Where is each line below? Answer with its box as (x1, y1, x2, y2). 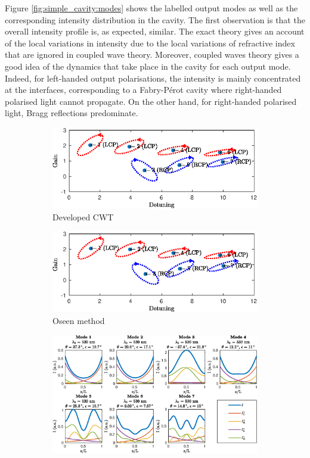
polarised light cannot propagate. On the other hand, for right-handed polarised (5, 95, 297, 107)
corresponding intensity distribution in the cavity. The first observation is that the (5, 13, 305, 26)
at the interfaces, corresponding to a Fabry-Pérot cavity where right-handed (5, 83, 282, 96)
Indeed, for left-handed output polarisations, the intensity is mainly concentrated (5, 71, 301, 84)
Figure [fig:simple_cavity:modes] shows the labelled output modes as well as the (5, 2, 298, 14)
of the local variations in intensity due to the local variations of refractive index (5, 36, 295, 49)
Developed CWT (52, 210, 114, 223)
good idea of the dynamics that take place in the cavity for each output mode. (5, 60, 291, 72)
